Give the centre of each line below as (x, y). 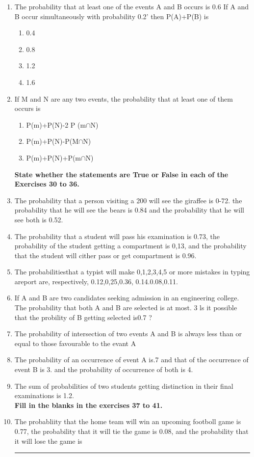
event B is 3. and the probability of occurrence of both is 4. (104, 369)
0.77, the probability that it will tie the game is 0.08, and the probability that (131, 431)
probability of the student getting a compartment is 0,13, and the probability (130, 246)
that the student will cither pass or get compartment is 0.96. (105, 255)
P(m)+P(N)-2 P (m (56, 124)
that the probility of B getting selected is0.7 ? (83, 317)
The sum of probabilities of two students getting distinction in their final (124, 386)
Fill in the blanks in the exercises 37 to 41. (89, 405)
